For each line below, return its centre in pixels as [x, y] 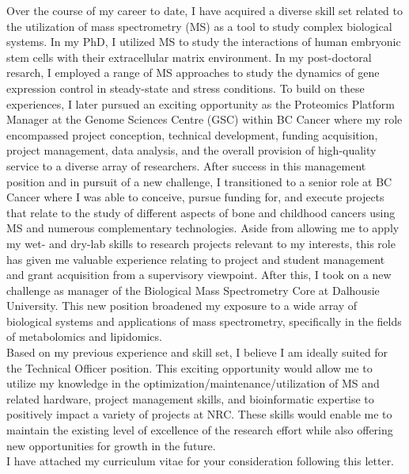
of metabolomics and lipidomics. [84, 336]
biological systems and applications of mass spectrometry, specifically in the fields [204, 321]
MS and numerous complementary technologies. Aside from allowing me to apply [203, 228]
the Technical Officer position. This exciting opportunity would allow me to [189, 367]
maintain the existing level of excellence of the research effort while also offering [200, 430]
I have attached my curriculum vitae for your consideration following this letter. [201, 461]
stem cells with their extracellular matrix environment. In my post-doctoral [189, 57]
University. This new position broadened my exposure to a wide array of [182, 306]
